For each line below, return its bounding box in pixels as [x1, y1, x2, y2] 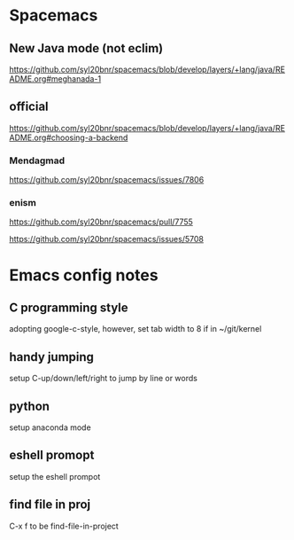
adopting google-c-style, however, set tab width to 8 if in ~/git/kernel [9, 324, 262, 334]
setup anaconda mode [9, 422, 91, 433]
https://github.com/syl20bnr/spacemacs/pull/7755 [9, 216, 193, 227]
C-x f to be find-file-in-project [9, 520, 120, 531]
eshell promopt [9, 448, 95, 463]
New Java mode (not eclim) [9, 41, 164, 56]
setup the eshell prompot [9, 471, 101, 481]
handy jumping [9, 349, 95, 364]
